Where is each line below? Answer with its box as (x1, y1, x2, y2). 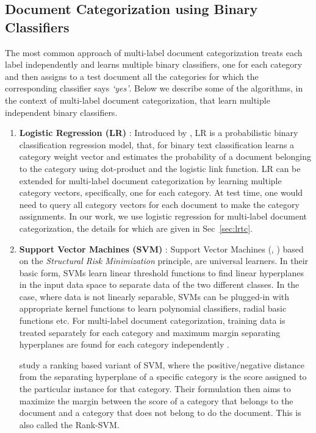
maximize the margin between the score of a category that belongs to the (19, 394, 293, 407)
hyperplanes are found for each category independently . (19, 338, 229, 351)
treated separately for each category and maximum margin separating (19, 326, 281, 338)
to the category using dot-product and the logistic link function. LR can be (19, 162, 301, 174)
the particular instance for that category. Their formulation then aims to (19, 382, 291, 395)
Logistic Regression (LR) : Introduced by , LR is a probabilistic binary (19, 126, 298, 139)
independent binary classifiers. (5, 106, 118, 118)
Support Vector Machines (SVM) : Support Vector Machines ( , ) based (19, 242, 304, 255)
